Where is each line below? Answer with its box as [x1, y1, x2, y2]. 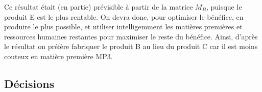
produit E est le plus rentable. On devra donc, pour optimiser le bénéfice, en [4, 11, 244, 22]
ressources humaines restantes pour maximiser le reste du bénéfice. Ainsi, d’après [4, 31, 258, 41]
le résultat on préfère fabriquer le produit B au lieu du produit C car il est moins [4, 41, 258, 52]
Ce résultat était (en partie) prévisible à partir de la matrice [4, 2, 193, 12]
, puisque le [206, 2, 242, 12]
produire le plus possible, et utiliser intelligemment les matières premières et [4, 21, 243, 32]
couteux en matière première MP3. [4, 51, 113, 61]
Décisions [4, 75, 55, 91]
